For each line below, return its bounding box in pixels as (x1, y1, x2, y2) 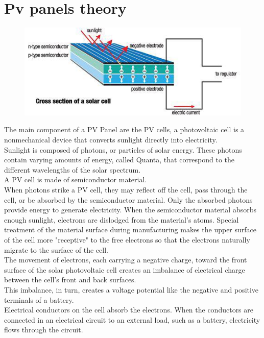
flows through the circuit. (4, 324, 83, 335)
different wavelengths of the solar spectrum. (4, 164, 141, 175)
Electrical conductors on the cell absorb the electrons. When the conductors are (4, 304, 253, 315)
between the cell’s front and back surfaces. (4, 274, 136, 285)
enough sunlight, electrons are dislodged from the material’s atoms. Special (4, 214, 239, 225)
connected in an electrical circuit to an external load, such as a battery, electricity (4, 314, 260, 325)
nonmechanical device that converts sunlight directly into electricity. (4, 134, 218, 145)
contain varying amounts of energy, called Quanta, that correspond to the (4, 154, 235, 165)
